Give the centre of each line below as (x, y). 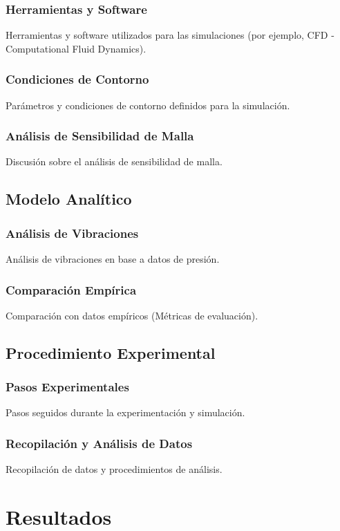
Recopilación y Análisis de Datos (99, 443)
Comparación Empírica (71, 289)
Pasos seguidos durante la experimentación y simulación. (125, 412)
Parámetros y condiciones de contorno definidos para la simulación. (148, 105)
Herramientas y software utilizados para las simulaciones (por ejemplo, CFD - (170, 35)
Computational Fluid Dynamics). (76, 48)
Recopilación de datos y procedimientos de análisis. (114, 469)
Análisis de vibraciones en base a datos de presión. (113, 259)
